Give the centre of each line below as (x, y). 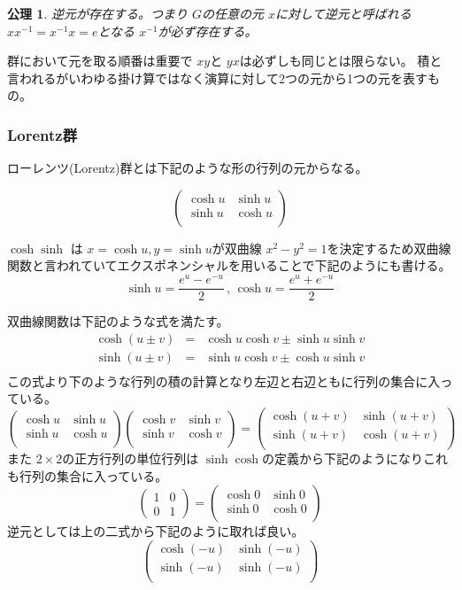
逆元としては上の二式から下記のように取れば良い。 (156, 531)
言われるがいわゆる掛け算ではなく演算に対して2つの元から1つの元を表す (217, 78)
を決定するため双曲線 (389, 248)
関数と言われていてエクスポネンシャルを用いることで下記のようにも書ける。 (229, 265)
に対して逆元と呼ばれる (343, 13)
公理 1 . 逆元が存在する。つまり (97, 13)
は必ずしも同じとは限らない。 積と (341, 61)
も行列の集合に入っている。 (88, 475)
